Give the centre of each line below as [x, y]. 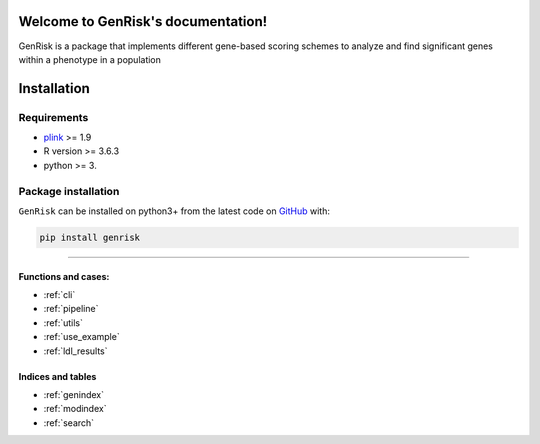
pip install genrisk [89, 237]
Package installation [69, 191]
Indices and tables [57, 376]
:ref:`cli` [59, 294]
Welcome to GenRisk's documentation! [143, 21]
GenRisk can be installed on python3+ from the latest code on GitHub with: [174, 211]
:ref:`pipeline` [71, 309]
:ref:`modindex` [75, 409]
